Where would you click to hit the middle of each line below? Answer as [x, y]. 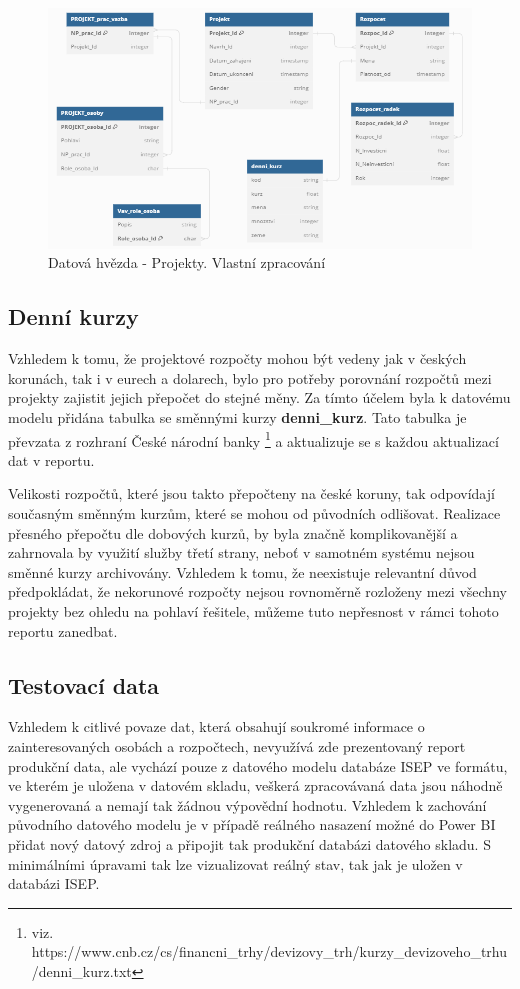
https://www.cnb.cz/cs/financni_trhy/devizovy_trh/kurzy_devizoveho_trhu [269, 951]
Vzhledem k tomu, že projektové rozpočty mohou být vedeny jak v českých [237, 358]
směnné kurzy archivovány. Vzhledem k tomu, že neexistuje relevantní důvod [242, 571]
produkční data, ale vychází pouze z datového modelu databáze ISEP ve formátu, [258, 765]
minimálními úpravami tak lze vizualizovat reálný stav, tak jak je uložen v [235, 863]
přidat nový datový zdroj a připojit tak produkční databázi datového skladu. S [249, 843]
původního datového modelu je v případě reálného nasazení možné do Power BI [252, 824]
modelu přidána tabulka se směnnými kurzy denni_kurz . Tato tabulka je [237, 416]
